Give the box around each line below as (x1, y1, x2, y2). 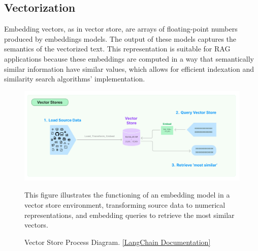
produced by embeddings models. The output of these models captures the (4, 33, 237, 44)
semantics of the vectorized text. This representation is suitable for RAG (4, 43, 231, 54)
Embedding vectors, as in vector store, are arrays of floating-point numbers (4, 23, 238, 34)
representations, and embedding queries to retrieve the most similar (24, 209, 235, 220)
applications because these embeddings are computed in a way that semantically (4, 53, 254, 64)
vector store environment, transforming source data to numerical (24, 199, 225, 210)
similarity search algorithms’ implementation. (4, 73, 145, 84)
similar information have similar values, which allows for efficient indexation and (4, 63, 254, 74)
